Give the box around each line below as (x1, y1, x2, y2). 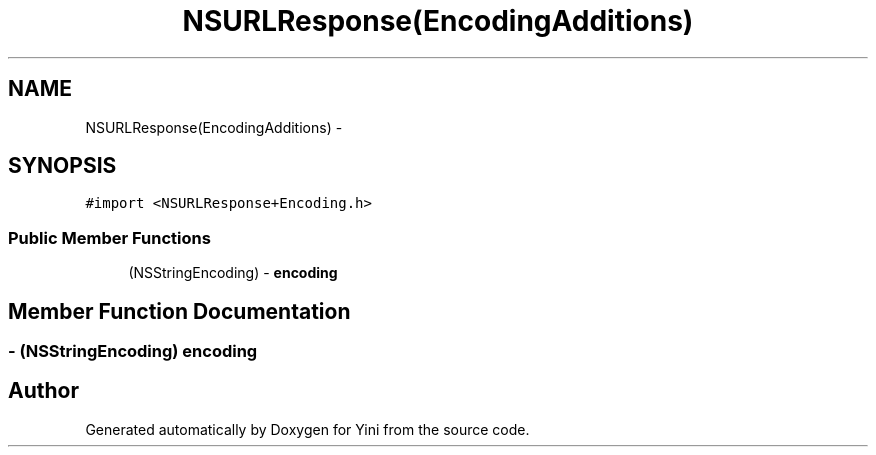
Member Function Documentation (8, 298, 351, 324)
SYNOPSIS (8, 153, 117, 179)
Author (8, 378, 79, 404)
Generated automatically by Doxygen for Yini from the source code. (85, 420, 530, 438)
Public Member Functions (8, 227, 211, 248)
